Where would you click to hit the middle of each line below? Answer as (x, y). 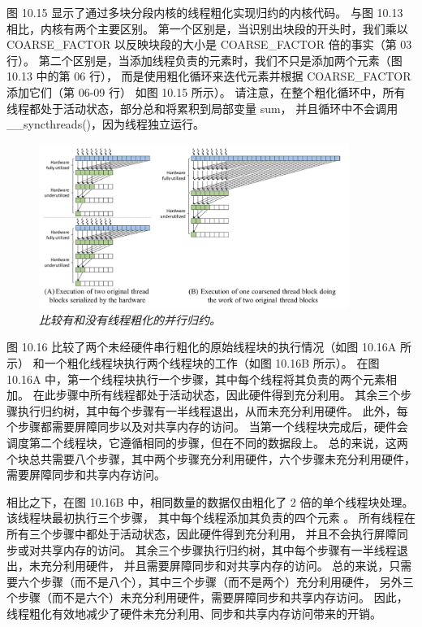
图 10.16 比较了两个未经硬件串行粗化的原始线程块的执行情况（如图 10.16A (202, 347)
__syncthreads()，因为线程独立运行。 (106, 124)
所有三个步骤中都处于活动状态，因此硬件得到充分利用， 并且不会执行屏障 (202, 533)
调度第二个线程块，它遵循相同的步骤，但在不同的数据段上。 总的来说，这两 (207, 443)
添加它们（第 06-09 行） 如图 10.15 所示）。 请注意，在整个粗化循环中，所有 (206, 91)
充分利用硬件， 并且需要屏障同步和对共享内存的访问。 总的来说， (215, 566)
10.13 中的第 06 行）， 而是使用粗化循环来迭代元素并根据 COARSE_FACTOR (209, 76)
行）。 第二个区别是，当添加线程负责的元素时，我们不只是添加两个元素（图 (205, 60)
